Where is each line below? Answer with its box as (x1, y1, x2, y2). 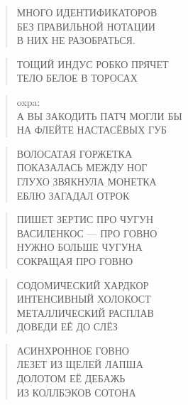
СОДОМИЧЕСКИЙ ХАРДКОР (16, 277, 149, 292)
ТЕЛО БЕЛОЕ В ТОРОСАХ (16, 70, 138, 85)
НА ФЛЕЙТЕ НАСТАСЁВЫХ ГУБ (16, 122, 167, 137)
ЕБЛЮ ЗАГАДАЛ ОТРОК (16, 188, 130, 202)
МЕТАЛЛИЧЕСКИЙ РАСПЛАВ (16, 305, 154, 320)
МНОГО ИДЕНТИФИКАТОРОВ (16, 5, 157, 19)
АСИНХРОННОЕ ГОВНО (16, 342, 129, 357)
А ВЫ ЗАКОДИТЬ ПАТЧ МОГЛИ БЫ (16, 108, 182, 123)
